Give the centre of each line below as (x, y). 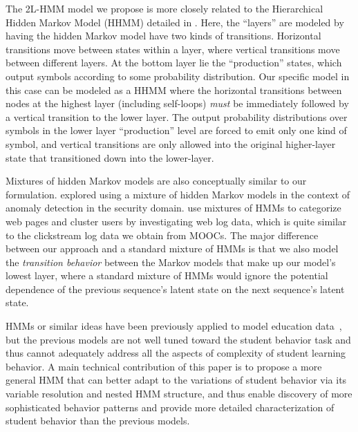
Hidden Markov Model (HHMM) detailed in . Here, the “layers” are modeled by (175, 22)
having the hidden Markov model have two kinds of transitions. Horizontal (163, 36)
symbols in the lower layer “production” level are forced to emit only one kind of (176, 130)
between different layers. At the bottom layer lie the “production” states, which (174, 63)
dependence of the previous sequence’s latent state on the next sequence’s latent (175, 289)
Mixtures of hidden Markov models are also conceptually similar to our (156, 181)
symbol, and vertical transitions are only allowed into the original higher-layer (171, 143)
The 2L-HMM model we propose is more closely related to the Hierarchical (164, 8)
